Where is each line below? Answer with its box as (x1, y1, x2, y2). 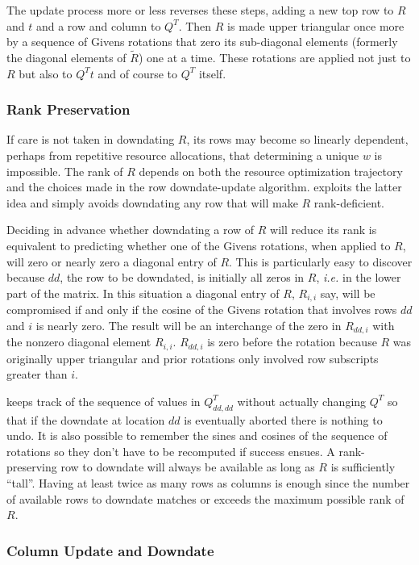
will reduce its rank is (270, 221, 377, 238)
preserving (6, 458, 57, 475)
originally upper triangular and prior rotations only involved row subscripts (6, 349, 379, 366)
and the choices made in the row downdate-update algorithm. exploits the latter (6, 178, 402, 195)
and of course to (97, 65, 177, 82)
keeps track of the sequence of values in (6, 392, 201, 409)
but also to (19, 65, 73, 82)
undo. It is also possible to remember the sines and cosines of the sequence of (6, 427, 388, 444)
